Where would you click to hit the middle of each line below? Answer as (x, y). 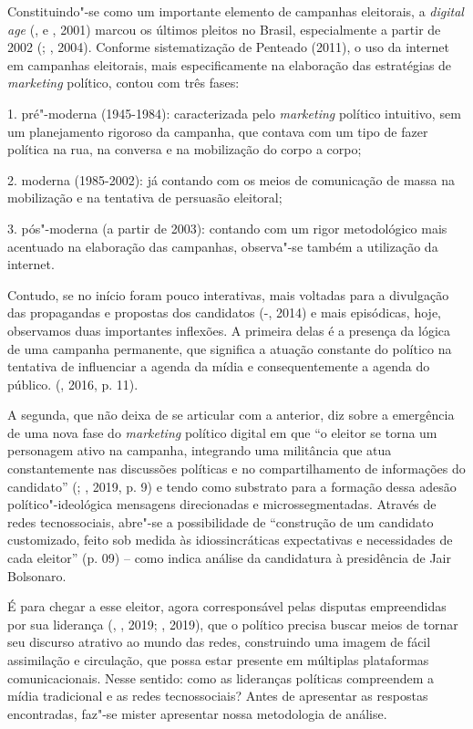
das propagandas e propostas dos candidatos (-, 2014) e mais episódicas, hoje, (224, 312)
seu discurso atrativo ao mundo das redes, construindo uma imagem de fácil (219, 642)
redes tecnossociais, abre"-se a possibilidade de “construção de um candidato (221, 521)
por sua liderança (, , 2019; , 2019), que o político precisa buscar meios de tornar (233, 624)
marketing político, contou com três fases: (123, 83)
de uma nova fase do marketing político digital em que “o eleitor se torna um (222, 432)
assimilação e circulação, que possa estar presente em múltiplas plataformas (218, 660)
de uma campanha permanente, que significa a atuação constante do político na (230, 348)
